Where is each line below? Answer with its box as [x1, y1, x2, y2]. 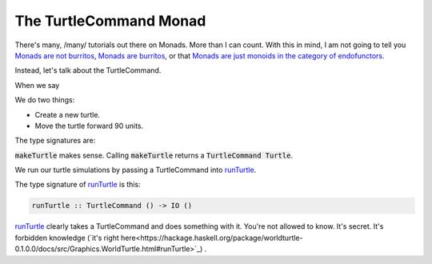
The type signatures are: [14, 136, 96, 146]
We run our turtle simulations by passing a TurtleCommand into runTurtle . [14, 165, 257, 175]
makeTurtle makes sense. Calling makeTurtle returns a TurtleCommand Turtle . [14, 150, 294, 160]
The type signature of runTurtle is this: [14, 180, 141, 190]
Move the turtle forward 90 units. [34, 121, 144, 130]
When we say [14, 80, 60, 90]
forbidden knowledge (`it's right [14, 233, 119, 242]
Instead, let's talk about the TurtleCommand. [14, 66, 162, 75]
